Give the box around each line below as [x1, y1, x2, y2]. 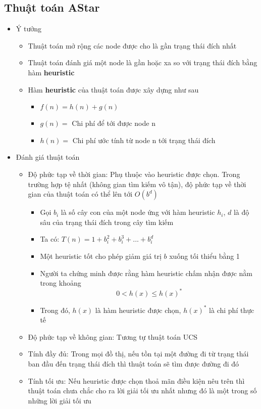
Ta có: [40, 234, 60, 244]
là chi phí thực [209, 304, 254, 315]
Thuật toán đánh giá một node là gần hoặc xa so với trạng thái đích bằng [28, 57, 257, 68]
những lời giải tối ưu [28, 395, 91, 405]
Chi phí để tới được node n [72, 118, 155, 128]
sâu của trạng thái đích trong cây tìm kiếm [40, 216, 174, 227]
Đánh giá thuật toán [16, 152, 80, 162]
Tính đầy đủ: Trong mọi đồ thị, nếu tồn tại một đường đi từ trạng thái [28, 348, 249, 359]
